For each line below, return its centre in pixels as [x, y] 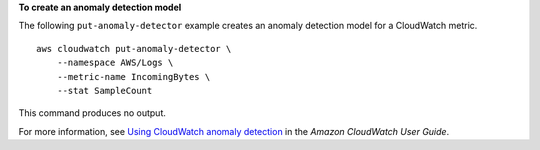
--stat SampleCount [104, 90]
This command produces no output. [92, 113]
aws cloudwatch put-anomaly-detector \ [134, 48]
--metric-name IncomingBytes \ [133, 76]
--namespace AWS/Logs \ [115, 63]
